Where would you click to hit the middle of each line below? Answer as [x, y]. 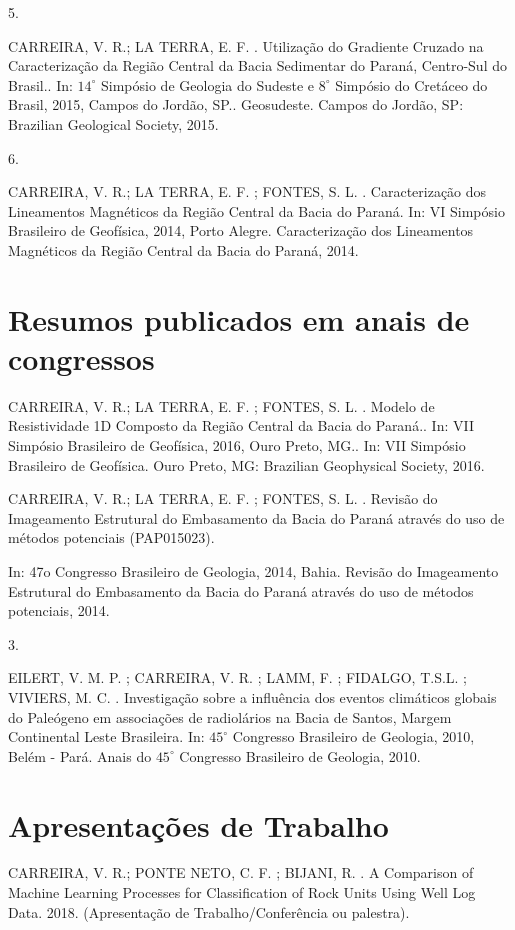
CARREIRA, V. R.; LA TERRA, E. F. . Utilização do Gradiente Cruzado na [246, 45]
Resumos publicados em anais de [239, 318]
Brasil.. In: [40, 84]
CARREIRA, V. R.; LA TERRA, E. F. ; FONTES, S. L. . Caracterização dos [247, 191]
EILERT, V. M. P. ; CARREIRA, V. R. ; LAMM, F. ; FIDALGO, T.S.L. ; [238, 677]
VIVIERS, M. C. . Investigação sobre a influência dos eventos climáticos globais [252, 696]
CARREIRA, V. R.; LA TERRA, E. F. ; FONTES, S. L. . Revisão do [223, 498]
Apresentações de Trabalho [198, 824]
